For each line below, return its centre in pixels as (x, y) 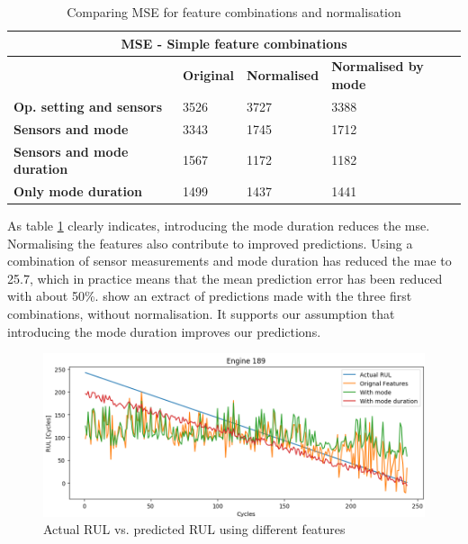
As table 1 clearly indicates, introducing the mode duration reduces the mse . (219, 226)
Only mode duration (78, 191)
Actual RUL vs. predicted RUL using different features (194, 529)
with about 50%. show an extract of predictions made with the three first (210, 296)
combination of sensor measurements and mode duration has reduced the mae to (229, 261)
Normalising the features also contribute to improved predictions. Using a (210, 243)
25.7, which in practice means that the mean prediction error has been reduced (225, 278)
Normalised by (378, 66)
